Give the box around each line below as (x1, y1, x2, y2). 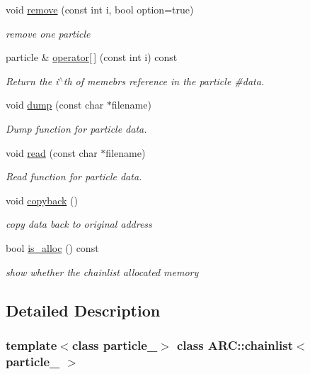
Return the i (6, 73, 59, 88)
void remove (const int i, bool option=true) (6, 2, 194, 16)
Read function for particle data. (6, 169, 142, 184)
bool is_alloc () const (6, 240, 99, 255)
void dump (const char (6, 97, 104, 112)
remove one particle (6, 26, 91, 40)
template (6, 336, 57, 353)
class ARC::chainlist (177, 336, 293, 353)
